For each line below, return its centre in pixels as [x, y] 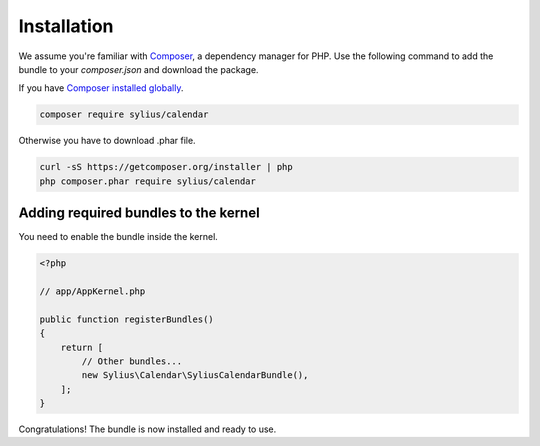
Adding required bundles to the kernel [139, 213]
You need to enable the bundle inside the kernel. [118, 237]
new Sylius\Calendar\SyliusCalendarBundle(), [195, 375]
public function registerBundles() [126, 319]
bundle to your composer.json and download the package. [138, 69]
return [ [82, 347]
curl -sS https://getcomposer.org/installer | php [166, 167]
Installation [66, 26]
